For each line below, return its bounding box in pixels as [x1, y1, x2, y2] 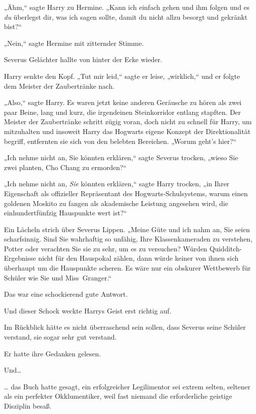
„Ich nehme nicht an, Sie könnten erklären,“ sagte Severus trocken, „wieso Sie [4, 152, 238, 163]
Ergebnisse [4, 253, 36, 263]
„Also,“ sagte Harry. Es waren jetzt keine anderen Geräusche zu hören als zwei [4, 97, 242, 107]
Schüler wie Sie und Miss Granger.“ [4, 272, 111, 282]
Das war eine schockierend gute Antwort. [4, 289, 128, 299]
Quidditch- [209, 243, 242, 253]
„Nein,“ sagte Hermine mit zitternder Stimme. [4, 37, 144, 48]
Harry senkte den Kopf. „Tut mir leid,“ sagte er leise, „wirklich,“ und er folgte [4, 70, 240, 81]
